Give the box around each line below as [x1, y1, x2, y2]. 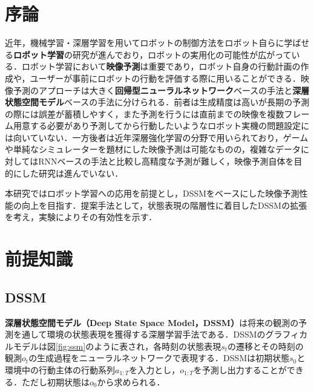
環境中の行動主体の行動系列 [5, 363, 115, 376]
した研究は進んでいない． [21, 166, 123, 179]
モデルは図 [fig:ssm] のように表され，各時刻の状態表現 [13, 339, 221, 352]
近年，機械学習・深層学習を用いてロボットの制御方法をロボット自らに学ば [5, 36, 301, 49]
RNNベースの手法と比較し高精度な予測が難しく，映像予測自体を [38, 155, 294, 168]
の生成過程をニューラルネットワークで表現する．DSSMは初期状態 [28, 351, 290, 364]
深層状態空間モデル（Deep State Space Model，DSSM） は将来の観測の [5, 316, 299, 328]
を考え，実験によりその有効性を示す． [5, 211, 157, 223]
